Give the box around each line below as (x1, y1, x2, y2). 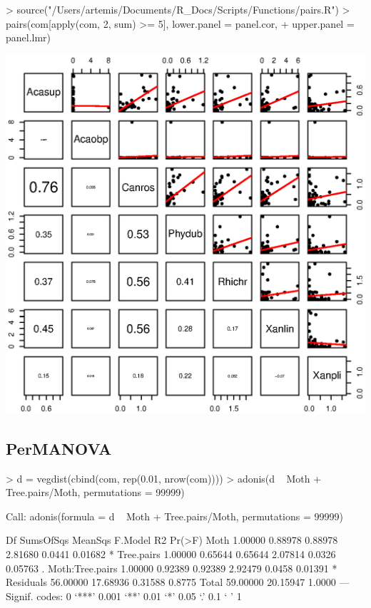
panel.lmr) (6, 30, 51, 45)
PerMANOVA (6, 437, 112, 459)
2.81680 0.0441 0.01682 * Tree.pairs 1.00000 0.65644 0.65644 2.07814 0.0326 (6, 546, 336, 561)
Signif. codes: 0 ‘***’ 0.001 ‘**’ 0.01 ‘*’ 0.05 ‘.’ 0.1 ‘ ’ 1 (6, 588, 242, 603)
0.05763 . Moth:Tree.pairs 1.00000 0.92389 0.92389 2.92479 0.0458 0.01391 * (6, 560, 337, 575)
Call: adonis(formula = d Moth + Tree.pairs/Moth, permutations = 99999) (6, 508, 343, 523)
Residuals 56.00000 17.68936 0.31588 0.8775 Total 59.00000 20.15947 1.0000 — (6, 574, 350, 589)
